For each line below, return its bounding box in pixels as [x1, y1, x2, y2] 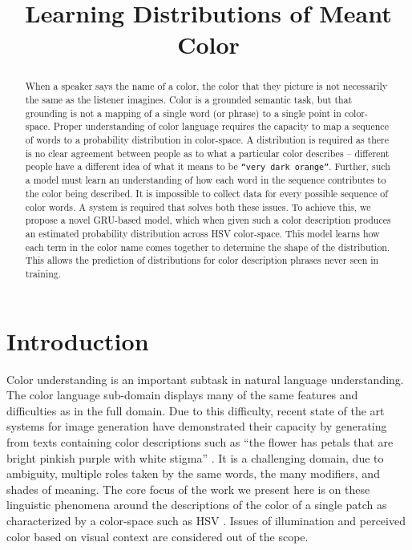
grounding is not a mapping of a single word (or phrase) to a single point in [25, 106, 341, 119]
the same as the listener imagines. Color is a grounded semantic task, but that [25, 93, 353, 107]
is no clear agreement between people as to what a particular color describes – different [25, 146, 390, 160]
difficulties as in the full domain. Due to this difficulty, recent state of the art [6, 402, 385, 419]
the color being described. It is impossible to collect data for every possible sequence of [25, 187, 388, 200]
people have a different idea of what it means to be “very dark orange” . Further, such [25, 160, 390, 173]
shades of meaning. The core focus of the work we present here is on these [6, 480, 370, 497]
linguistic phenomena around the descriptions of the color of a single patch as [6, 496, 387, 513]
